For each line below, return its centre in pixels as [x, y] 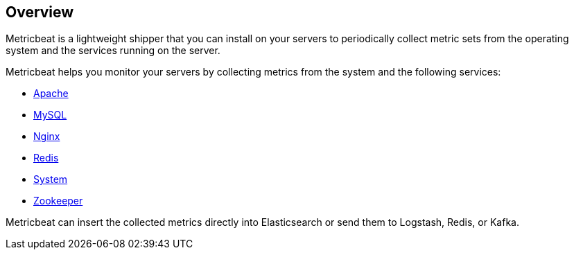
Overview [40, 12]
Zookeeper [58, 201]
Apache [51, 94]
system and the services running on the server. [113, 51]
